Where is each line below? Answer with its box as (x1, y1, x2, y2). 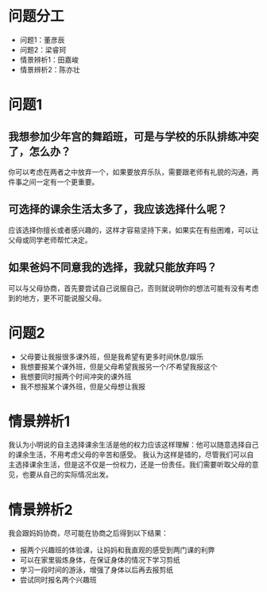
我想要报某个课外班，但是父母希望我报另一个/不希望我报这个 (19, 362, 218, 371)
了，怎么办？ (8, 145, 72, 158)
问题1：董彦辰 (19, 35, 65, 44)
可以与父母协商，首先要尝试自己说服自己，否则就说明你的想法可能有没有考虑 (8, 283, 259, 292)
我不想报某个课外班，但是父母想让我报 (19, 381, 145, 391)
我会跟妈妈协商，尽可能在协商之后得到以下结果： (8, 528, 168, 538)
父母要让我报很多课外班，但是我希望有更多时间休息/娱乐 (19, 351, 204, 362)
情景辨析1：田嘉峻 (19, 55, 79, 64)
